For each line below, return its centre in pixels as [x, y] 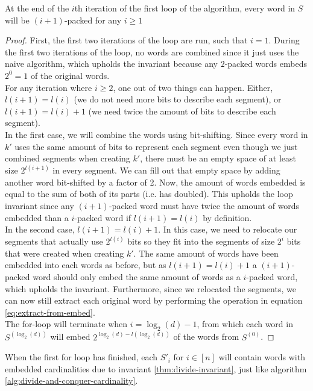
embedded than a [37, 217]
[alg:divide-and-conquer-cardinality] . [71, 380]
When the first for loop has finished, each [81, 357]
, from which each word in [245, 324]
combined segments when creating [68, 158]
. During [284, 40]
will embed [70, 336]
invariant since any [40, 205]
